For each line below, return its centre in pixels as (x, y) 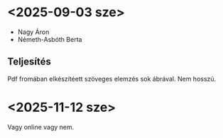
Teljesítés (29, 62)
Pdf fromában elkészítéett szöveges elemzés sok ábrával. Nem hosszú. (112, 79)
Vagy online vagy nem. (41, 127)
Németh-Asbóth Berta (50, 39)
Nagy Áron (33, 32)
